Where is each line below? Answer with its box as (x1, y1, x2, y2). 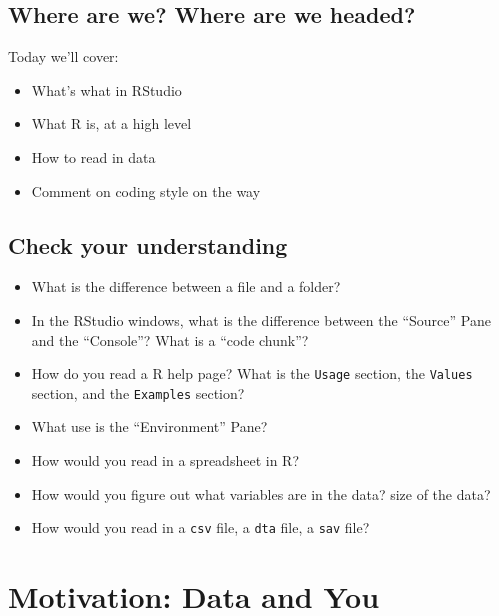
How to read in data (31, 146, 156, 167)
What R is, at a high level (31, 113, 192, 134)
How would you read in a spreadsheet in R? (31, 450, 299, 471)
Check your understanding (8, 229, 288, 260)
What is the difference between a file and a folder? (31, 276, 341, 297)
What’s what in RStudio (31, 79, 182, 100)
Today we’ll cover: (8, 46, 119, 67)
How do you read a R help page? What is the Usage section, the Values (31, 363, 473, 384)
